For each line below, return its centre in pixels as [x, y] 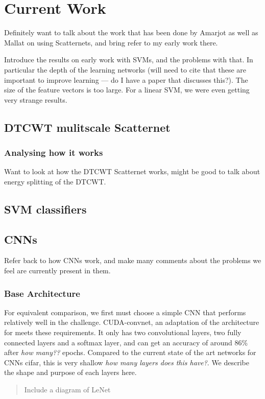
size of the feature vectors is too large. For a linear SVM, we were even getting [127, 90]
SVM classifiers [45, 209]
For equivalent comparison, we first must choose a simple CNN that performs [125, 312]
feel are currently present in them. [57, 271]
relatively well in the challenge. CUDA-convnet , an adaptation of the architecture [132, 322]
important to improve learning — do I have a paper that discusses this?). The [126, 79]
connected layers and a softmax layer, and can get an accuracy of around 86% [126, 342]
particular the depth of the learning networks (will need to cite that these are [125, 69]
